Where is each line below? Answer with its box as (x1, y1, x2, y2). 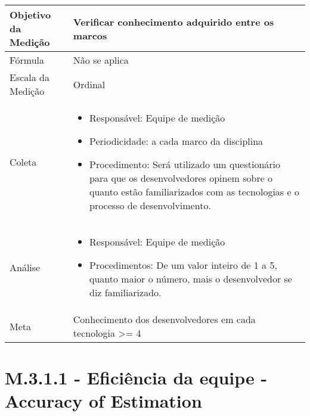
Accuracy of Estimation (5, 389, 202, 413)
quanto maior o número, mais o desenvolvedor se (89, 272, 292, 285)
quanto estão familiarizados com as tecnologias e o (89, 185, 299, 198)
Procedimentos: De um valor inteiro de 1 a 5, (89, 258, 277, 272)
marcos (73, 28, 107, 42)
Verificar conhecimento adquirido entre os (73, 14, 274, 29)
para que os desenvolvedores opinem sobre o (89, 171, 273, 185)
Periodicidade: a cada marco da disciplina (89, 134, 263, 148)
